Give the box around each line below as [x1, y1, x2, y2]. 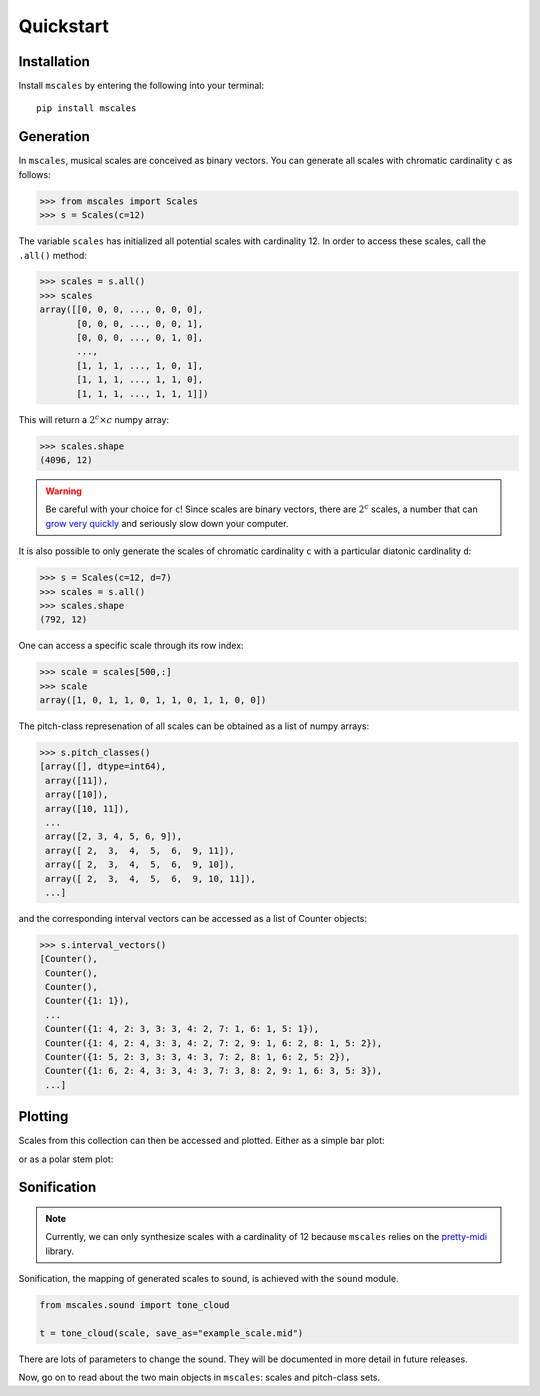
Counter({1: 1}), [45, 995, 130, 1007]
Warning [45, 485, 82, 497]
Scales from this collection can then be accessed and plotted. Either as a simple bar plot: [18, 1135, 385, 1147]
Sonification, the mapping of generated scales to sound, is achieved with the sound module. [18, 1273, 399, 1285]
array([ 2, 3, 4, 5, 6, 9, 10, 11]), [45, 873, 257, 884]
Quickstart [18, 15, 110, 37]
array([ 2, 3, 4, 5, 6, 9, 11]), [45, 845, 235, 856]
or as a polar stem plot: [18, 1153, 114, 1165]
